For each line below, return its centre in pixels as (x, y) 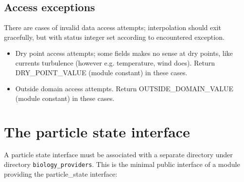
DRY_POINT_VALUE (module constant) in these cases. (101, 72)
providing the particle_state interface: (61, 174)
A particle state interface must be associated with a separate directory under (118, 155)
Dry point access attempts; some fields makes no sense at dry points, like (124, 53)
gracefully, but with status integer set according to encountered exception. (114, 37)
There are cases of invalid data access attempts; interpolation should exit (113, 27)
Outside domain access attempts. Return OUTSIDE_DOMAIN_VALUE (124, 89)
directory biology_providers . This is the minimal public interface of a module (122, 164)
